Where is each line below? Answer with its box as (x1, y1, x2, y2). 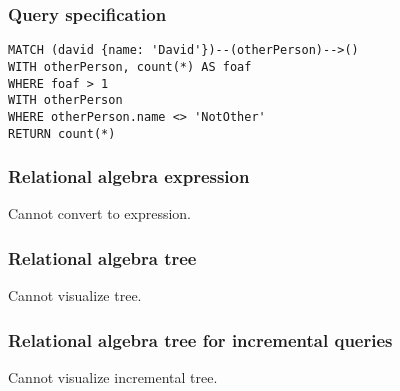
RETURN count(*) (8, 126, 116, 141)
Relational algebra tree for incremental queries (8, 327, 393, 352)
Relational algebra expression (8, 164, 250, 189)
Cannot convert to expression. (8, 203, 192, 224)
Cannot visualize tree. (8, 285, 142, 306)
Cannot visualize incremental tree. (8, 367, 218, 387)
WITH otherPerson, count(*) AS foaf (8, 59, 252, 74)
